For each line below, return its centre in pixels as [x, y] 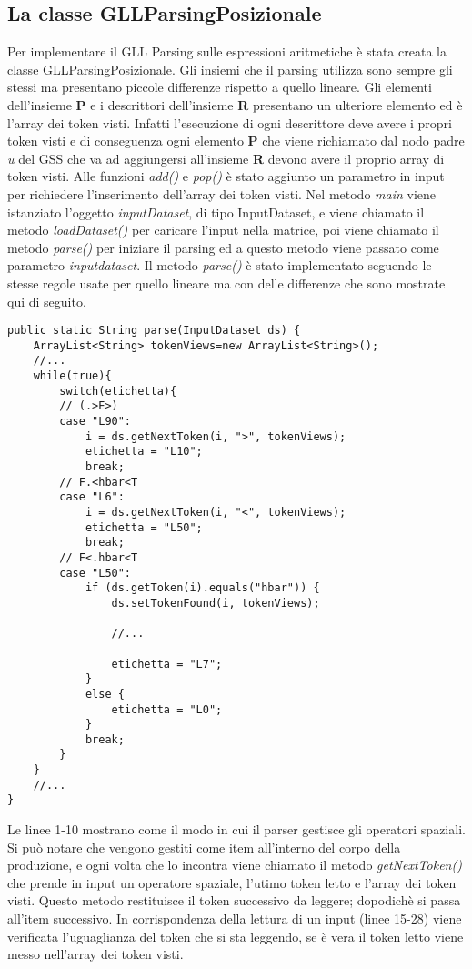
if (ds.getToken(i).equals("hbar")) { [202, 588]
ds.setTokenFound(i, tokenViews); [216, 603]
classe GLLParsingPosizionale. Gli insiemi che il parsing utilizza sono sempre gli [230, 69]
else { [105, 694]
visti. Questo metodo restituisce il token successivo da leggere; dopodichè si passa [234, 900]
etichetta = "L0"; [167, 709]
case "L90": [95, 422]
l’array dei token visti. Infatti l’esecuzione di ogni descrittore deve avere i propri [230, 122]
